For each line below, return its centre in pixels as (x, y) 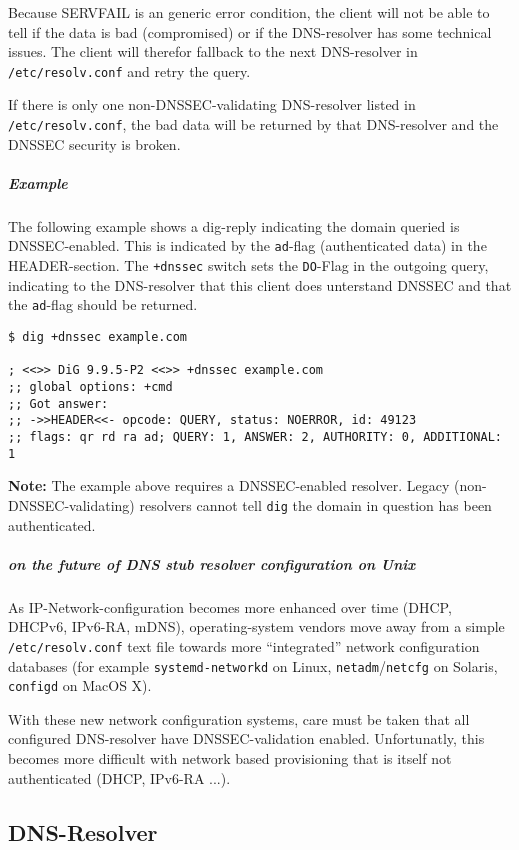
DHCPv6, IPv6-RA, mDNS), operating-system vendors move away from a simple (256, 626)
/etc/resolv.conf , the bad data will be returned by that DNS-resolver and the (253, 124)
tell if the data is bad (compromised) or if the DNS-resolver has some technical (250, 31)
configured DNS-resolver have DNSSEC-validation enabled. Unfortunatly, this (246, 738)
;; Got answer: (58, 403)
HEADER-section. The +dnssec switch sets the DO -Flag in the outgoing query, (248, 265)
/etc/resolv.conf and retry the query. (129, 70)
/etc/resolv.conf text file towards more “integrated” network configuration (244, 645)
